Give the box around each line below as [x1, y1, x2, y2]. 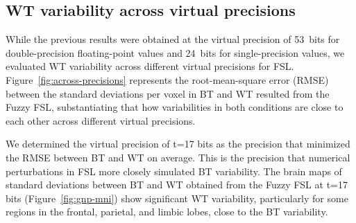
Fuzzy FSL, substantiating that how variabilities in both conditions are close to [6, 100, 344, 114]
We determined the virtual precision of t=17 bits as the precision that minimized [6, 136, 350, 151]
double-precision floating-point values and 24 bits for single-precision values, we [6, 45, 345, 60]
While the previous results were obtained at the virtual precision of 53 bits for [6, 32, 340, 46]
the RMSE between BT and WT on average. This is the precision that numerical [6, 150, 350, 164]
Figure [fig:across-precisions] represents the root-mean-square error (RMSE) [6, 72, 329, 87]
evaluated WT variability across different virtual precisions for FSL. [6, 59, 294, 73]
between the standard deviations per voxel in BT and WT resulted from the [6, 86, 330, 100]
